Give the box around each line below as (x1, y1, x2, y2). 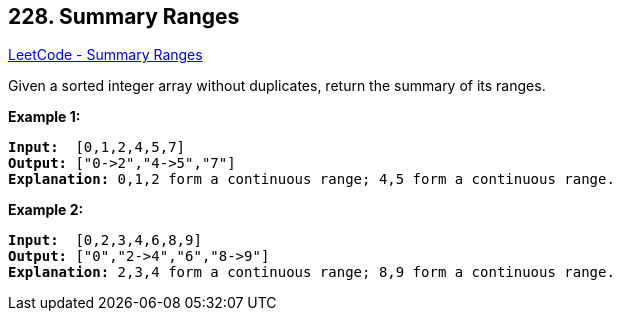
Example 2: (8, 201, 84, 219)
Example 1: (8, 108, 81, 126)
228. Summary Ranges (8, 4, 240, 29)
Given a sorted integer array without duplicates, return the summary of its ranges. (8, 77, 546, 95)
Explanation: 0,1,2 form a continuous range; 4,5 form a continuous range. (8, 171, 615, 188)
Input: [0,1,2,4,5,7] (8, 139, 186, 156)
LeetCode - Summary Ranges (8, 46, 203, 64)
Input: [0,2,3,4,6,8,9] (8, 232, 202, 249)
